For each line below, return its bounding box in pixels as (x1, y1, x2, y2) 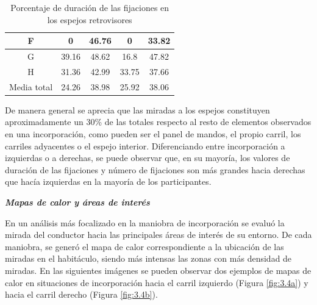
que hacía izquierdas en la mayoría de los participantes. (5, 175, 212, 188)
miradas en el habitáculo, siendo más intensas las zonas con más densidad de (5, 252, 292, 265)
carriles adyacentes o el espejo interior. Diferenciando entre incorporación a (5, 139, 285, 152)
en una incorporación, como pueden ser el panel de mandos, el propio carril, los (5, 127, 301, 140)
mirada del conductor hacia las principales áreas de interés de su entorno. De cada (5, 228, 312, 241)
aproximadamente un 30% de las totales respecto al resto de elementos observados (5, 115, 312, 128)
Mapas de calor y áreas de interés (5, 195, 150, 208)
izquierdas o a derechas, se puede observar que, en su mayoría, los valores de (5, 151, 290, 164)
